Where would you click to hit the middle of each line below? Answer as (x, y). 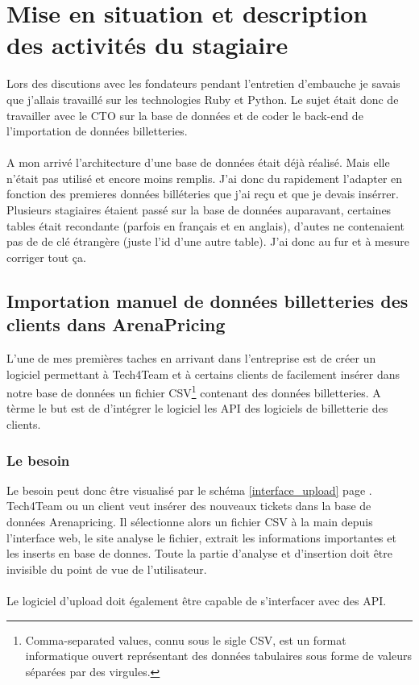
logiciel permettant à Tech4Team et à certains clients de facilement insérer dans (203, 374)
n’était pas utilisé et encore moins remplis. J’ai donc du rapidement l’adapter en (205, 178)
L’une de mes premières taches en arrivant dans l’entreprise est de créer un (191, 358)
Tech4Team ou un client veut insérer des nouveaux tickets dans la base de (189, 506)
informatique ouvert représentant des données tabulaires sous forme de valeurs (218, 656)
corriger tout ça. (46, 257)
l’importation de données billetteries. (97, 131)
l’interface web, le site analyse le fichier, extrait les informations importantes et (201, 537)
